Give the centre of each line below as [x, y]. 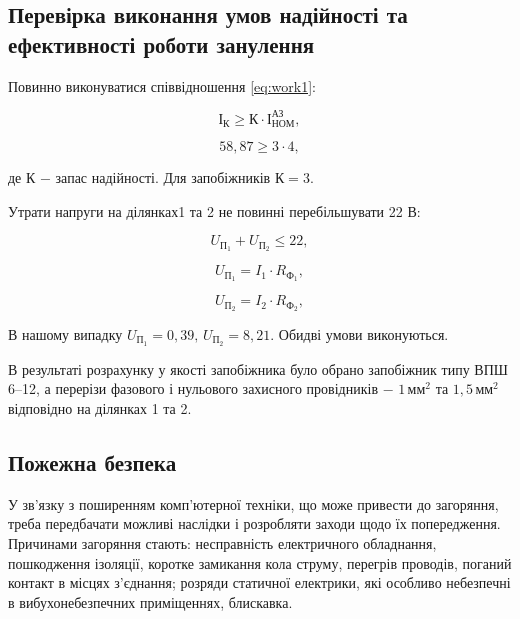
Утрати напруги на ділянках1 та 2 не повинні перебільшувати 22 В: [214, 210]
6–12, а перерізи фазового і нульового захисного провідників [193, 388]
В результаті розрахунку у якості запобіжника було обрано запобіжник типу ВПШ [258, 368]
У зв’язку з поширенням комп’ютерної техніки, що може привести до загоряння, [253, 503]
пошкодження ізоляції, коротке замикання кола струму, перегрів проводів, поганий [260, 562]
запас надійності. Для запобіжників [163, 177]
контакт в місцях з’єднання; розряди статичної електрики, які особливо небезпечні [259, 582]
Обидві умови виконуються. [363, 333]
